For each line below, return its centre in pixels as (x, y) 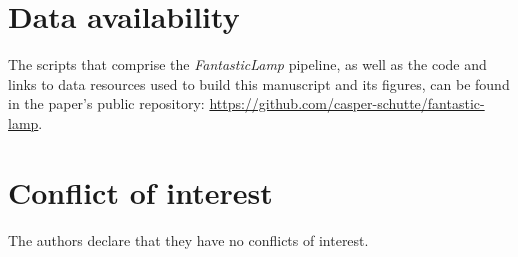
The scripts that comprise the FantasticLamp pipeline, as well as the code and (247, 64)
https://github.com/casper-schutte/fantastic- (347, 103)
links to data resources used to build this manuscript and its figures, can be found (259, 83)
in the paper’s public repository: (106, 103)
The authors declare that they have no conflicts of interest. (188, 239)
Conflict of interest (140, 191)
